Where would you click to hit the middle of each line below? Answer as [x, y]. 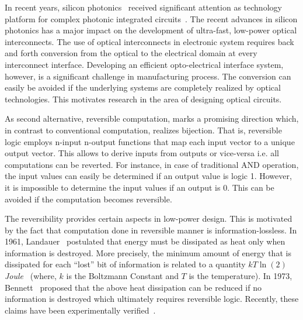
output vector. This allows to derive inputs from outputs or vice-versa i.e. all [142, 153]
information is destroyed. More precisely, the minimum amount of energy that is [148, 252]
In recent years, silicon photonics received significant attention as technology [143, 7]
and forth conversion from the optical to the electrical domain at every [131, 53]
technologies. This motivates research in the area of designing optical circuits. [143, 99]
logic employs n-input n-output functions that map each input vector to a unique [150, 141]
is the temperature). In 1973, [241, 276]
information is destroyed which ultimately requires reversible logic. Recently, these [152, 299]
